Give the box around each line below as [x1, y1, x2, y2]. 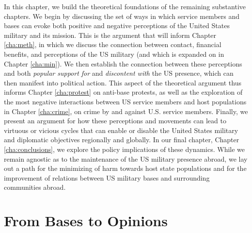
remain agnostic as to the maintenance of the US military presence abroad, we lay [4, 153, 248, 164]
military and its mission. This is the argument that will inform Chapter [4, 30, 217, 40]
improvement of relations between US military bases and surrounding [4, 172, 210, 183]
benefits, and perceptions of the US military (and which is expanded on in [4, 49, 224, 59]
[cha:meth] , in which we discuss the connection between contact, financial [4, 39, 221, 50]
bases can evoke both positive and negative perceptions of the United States [4, 20, 230, 31]
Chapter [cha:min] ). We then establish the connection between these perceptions [4, 58, 242, 68]
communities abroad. [4, 182, 66, 192]
